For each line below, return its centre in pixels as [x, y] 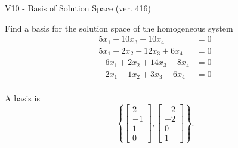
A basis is [22, 98]
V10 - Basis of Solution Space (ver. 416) [78, 8]
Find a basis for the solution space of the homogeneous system [119, 28]
